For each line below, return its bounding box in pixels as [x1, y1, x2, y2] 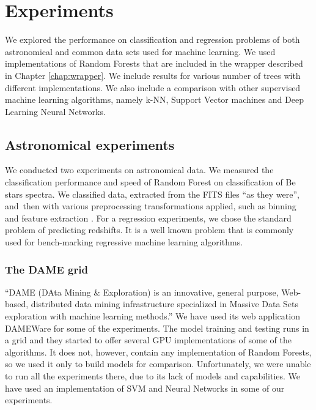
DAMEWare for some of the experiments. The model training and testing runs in [5, 321, 309, 334]
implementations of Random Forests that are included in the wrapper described [5, 57, 303, 70]
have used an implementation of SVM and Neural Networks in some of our [5, 381, 285, 394]
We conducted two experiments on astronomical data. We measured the [5, 163, 274, 176]
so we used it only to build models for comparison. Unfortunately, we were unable [5, 357, 311, 370]
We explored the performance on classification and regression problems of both [5, 33, 300, 46]
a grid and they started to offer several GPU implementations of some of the [5, 334, 292, 346]
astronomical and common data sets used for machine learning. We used [5, 45, 276, 58]
